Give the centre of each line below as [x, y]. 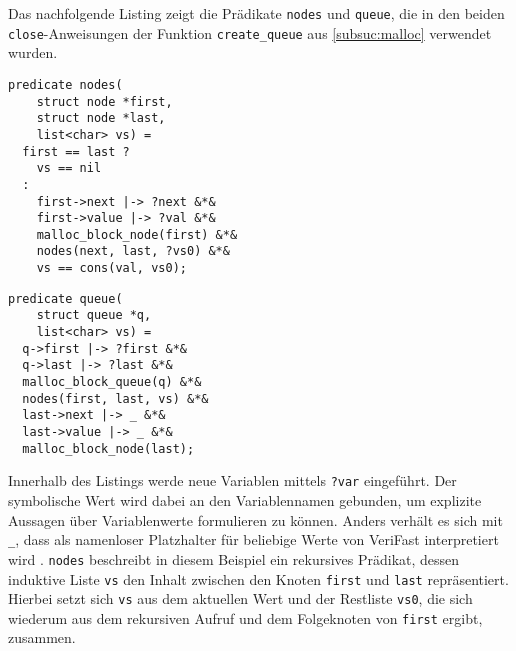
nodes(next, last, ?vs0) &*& [133, 251]
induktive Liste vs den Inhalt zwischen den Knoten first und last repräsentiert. [258, 578]
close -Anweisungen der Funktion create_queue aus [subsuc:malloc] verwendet [250, 32]
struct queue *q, [94, 315]
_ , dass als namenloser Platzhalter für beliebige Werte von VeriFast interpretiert [253, 539]
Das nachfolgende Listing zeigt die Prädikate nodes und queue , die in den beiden [256, 13]
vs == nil [69, 168]
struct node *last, [101, 118]
